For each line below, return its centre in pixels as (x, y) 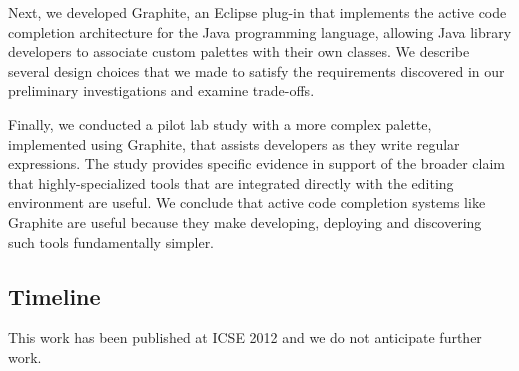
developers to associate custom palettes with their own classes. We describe (239, 51)
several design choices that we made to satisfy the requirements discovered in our (256, 70)
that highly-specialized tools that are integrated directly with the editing (231, 182)
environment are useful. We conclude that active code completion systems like (247, 202)
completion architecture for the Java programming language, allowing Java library (260, 31)
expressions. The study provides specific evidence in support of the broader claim (256, 163)
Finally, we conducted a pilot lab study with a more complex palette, (220, 123)
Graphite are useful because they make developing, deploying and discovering (245, 221)
